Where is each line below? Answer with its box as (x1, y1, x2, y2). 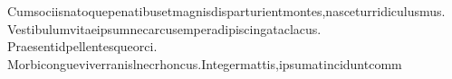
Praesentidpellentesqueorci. (7, 37, 158, 56)
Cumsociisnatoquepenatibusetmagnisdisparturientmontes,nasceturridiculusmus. (7, 2, 446, 20)
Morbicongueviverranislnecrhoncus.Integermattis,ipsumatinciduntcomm (7, 54, 402, 73)
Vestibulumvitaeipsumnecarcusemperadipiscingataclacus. (7, 19, 322, 38)
